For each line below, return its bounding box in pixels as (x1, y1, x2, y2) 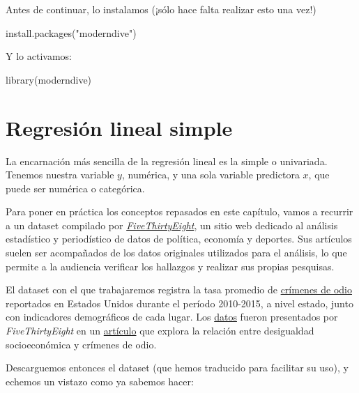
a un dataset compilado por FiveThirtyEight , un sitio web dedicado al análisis (6, 217, 338, 232)
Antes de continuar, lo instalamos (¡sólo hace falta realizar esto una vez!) (6, 2, 316, 16)
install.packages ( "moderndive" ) (6, 25, 137, 40)
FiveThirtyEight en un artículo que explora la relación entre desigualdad (6, 323, 314, 338)
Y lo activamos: (6, 49, 72, 63)
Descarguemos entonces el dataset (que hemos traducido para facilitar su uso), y (6, 360, 349, 375)
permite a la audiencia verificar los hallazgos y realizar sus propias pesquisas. (6, 259, 335, 273)
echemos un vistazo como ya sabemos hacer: (6, 373, 194, 388)
